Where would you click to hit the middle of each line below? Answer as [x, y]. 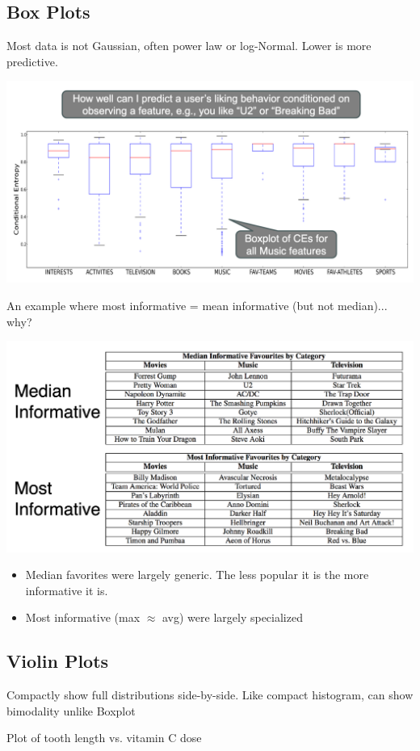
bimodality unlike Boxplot [71, 710]
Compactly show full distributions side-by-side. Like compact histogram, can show [210, 695]
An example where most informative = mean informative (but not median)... [197, 306]
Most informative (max [83, 617]
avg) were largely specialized [232, 617]
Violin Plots [58, 661]
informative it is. [67, 590]
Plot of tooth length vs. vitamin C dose [104, 738]
